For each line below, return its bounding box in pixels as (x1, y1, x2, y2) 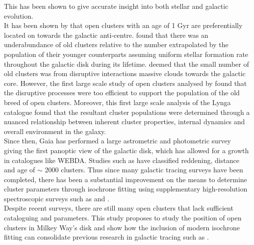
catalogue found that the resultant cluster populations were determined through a (4, 107, 250, 117)
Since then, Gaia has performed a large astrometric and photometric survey (4, 136, 231, 146)
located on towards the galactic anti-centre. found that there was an (4, 29, 208, 40)
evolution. (4, 10, 33, 21)
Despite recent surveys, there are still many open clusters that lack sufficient (4, 203, 233, 213)
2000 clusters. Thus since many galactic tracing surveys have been (45, 164, 243, 175)
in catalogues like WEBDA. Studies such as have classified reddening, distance (4, 155, 239, 165)
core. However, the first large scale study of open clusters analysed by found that (4, 78, 247, 88)
